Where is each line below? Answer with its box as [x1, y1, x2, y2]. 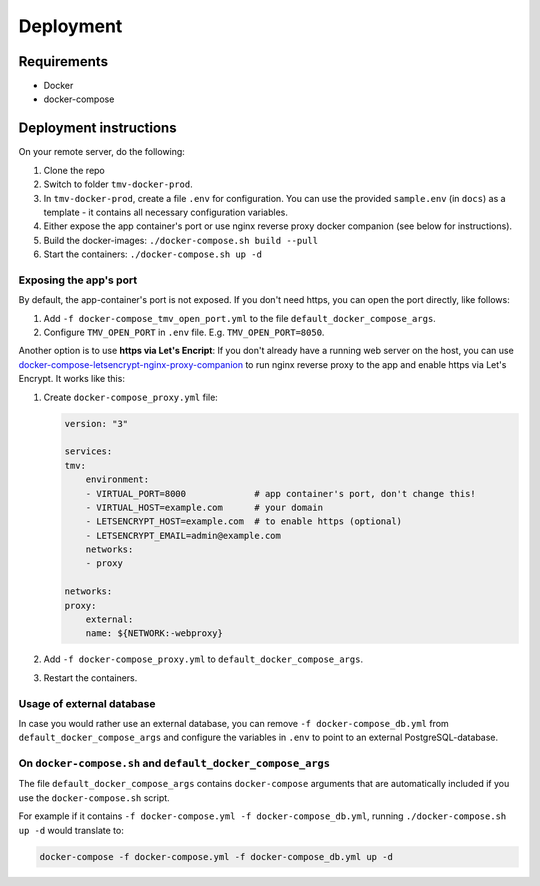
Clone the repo [43, 164, 105, 176]
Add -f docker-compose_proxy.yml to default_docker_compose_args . [43, 653, 364, 665]
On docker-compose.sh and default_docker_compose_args [18, 756, 330, 770]
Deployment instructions [18, 120, 177, 137]
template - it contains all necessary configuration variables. [43, 206, 289, 218]
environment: [85, 474, 150, 485]
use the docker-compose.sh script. [18, 791, 170, 804]
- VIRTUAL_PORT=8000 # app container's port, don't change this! [85, 488, 477, 499]
